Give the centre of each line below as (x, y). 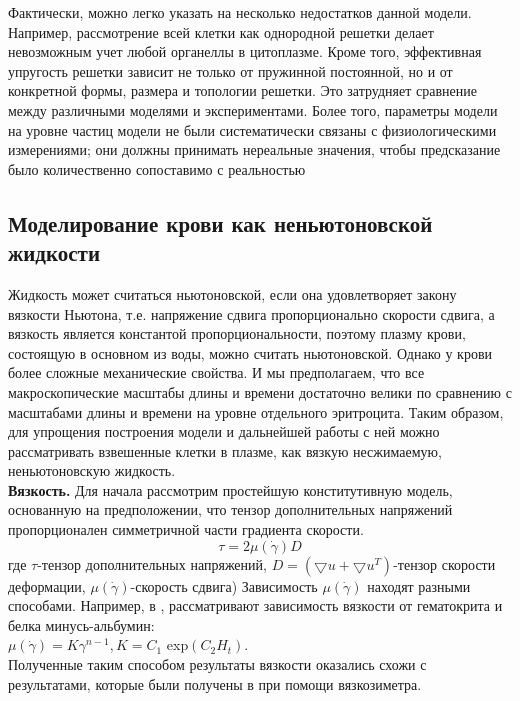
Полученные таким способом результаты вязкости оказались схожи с (217, 664)
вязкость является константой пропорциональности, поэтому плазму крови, (237, 333)
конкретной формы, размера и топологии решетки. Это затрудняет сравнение (242, 90)
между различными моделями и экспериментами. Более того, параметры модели (253, 109)
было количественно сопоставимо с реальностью (157, 168)
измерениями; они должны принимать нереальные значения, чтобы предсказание (254, 149)
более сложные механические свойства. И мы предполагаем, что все (216, 372)
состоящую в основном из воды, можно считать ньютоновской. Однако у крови (250, 352)
